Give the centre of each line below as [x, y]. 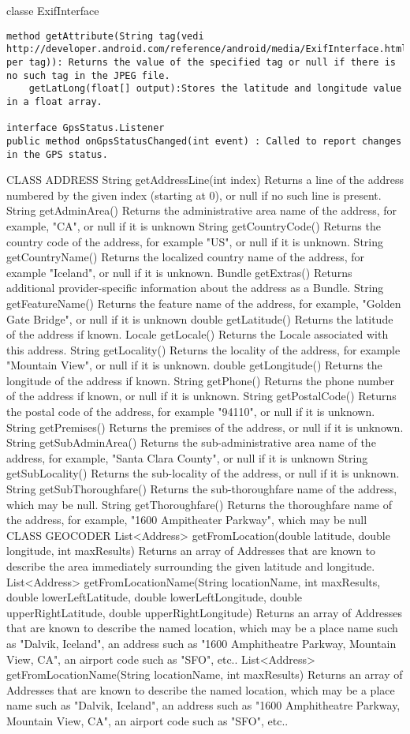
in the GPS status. [57, 154]
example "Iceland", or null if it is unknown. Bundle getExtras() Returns [179, 272]
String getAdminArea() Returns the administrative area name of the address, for [202, 210]
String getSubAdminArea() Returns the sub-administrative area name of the [191, 442]
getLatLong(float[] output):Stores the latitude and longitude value [215, 89]
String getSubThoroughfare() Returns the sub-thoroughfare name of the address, [202, 489]
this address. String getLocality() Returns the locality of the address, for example [203, 349]
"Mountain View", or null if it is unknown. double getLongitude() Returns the [194, 365]
